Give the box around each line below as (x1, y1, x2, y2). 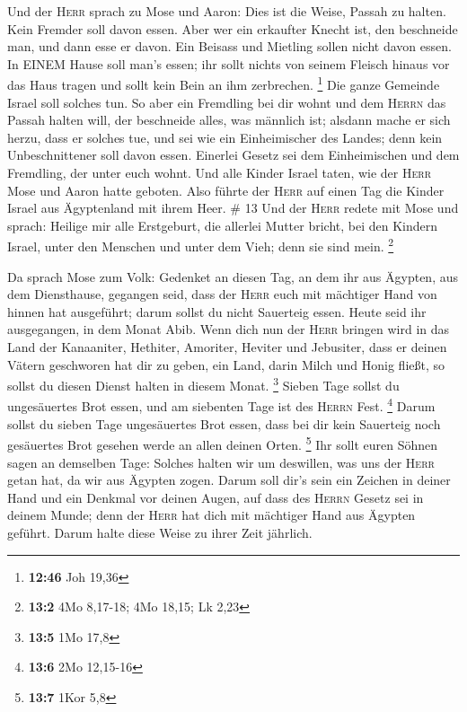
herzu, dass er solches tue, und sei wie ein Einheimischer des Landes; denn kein (7, 127, 443, 146)
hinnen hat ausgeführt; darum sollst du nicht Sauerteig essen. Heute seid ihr (7, 302, 427, 321)
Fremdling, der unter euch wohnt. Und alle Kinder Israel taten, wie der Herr (7, 163, 431, 181)
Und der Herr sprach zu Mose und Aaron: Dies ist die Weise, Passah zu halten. (7, 2, 446, 20)
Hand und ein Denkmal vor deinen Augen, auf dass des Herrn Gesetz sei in (7, 488, 424, 506)
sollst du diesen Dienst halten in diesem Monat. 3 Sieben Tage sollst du (7, 374, 400, 394)
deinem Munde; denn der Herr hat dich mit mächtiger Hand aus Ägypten (7, 505, 416, 524)
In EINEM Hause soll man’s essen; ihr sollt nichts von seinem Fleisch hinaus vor (7, 54, 450, 73)
